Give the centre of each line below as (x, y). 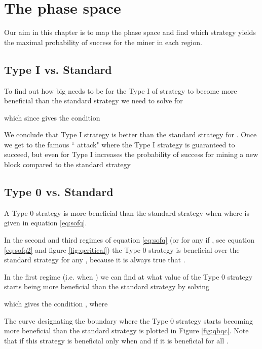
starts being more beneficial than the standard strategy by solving (107, 286)
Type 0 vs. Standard (59, 192)
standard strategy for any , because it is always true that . (95, 260)
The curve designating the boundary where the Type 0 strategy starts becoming (128, 320)
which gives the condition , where (56, 304)
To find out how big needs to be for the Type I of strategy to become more (121, 90)
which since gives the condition (52, 117)
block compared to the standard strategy (67, 164)
